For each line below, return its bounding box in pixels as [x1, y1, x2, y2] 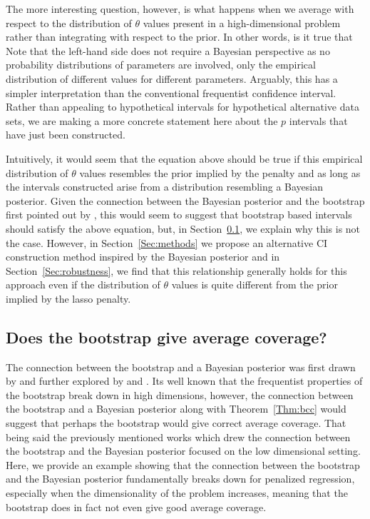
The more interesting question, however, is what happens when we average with [6, 1, 354, 16]
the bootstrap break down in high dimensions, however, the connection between [6, 387, 354, 402]
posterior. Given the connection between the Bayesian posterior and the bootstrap [6, 193, 365, 208]
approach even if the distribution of [6, 277, 160, 292]
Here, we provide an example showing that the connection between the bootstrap [6, 457, 360, 472]
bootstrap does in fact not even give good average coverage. [6, 499, 267, 514]
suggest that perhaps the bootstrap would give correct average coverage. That [6, 415, 346, 430]
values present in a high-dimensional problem [143, 15, 341, 30]
